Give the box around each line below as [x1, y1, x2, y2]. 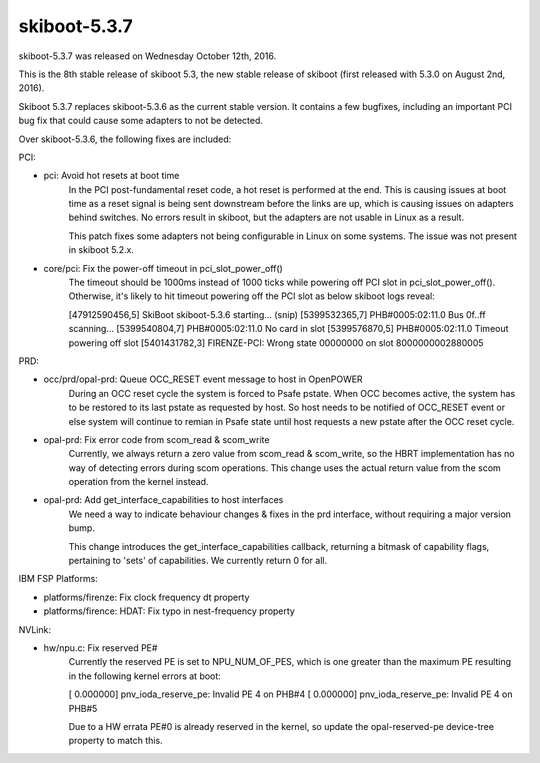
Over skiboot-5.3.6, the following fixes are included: [18, 133, 232, 145]
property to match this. [68, 735, 164, 747]
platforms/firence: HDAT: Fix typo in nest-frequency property [43, 605, 295, 617]
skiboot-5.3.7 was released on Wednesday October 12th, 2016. [18, 50, 277, 62]
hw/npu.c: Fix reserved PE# [43, 642, 158, 654]
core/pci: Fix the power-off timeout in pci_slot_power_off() [43, 262, 284, 274]
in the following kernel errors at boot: [68, 670, 222, 682]
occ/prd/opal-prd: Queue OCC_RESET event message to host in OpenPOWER [43, 373, 364, 385]
